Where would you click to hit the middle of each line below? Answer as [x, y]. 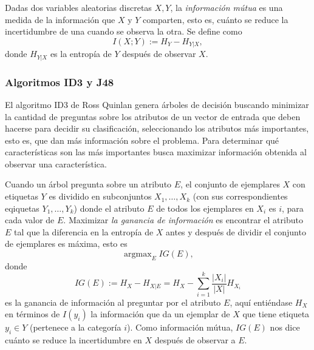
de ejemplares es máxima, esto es [66, 244]
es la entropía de [81, 54]
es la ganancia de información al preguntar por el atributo [113, 302]
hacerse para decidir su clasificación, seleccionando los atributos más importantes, [157, 128]
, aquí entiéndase [261, 302]
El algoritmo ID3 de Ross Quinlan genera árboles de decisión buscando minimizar [157, 104]
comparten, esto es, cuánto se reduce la [216, 19]
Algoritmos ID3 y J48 [60, 82]
